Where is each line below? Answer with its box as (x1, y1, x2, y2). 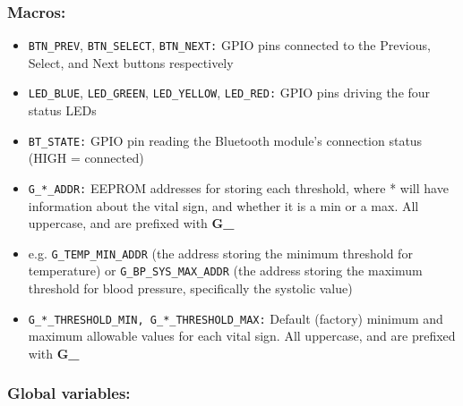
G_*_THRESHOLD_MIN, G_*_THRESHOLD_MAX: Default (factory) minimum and (28, 309, 443, 327)
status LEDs (28, 101, 97, 120)
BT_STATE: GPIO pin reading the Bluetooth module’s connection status (28, 131, 423, 149)
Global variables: (7, 382, 131, 404)
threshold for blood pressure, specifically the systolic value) (28, 279, 353, 298)
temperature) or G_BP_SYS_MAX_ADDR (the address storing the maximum (28, 261, 423, 280)
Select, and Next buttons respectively (28, 53, 234, 72)
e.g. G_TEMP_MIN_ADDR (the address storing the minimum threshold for (28, 243, 413, 262)
